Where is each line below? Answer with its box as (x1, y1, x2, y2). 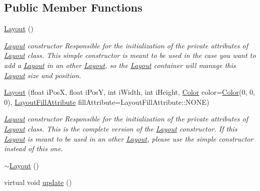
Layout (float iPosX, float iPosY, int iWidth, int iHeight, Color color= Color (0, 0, (4, 87, 255, 97)
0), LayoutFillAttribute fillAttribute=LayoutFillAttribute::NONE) (4, 96, 210, 107)
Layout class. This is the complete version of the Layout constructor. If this (4, 123, 237, 134)
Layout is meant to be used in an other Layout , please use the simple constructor (4, 133, 253, 144)
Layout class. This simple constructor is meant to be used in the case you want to (4, 50, 256, 60)
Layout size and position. (4, 70, 81, 80)
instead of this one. (4, 143, 63, 154)
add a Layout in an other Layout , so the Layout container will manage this (4, 59, 236, 70)
